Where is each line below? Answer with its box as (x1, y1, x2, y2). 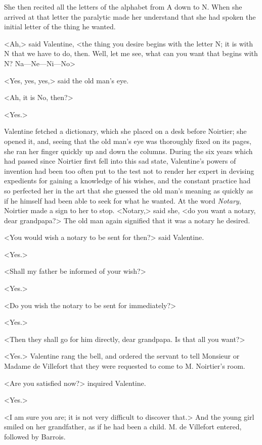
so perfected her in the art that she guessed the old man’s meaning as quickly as (4, 185, 253, 195)
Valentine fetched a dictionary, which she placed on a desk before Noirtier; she (4, 126, 247, 136)
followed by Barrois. (4, 431, 66, 441)
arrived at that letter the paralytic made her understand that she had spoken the (4, 11, 256, 22)
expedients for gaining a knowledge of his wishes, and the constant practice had (4, 175, 251, 186)
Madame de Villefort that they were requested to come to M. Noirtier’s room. (4, 361, 245, 371)
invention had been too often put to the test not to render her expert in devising (4, 165, 254, 176)
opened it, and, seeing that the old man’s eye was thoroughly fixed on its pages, (4, 135, 251, 146)
